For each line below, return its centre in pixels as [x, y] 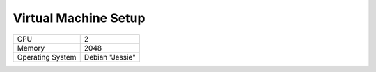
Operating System [47, 57]
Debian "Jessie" [110, 57]
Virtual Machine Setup [79, 18]
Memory [31, 48]
